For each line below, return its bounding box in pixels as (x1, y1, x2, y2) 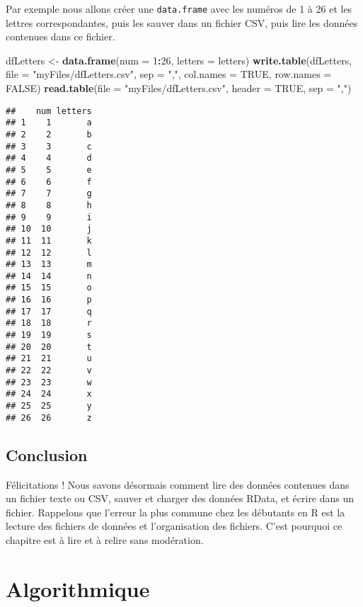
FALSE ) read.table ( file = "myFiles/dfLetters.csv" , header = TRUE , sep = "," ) (6, 81, 352, 96)
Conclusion (6, 443, 88, 465)
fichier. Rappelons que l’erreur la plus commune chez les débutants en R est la (6, 504, 345, 519)
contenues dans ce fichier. (6, 29, 115, 44)
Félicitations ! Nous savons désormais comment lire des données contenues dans (6, 477, 350, 492)
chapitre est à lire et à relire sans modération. (6, 532, 204, 547)
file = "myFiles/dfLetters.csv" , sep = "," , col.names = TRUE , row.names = (6, 67, 332, 81)
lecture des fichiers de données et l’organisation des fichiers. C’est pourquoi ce (6, 518, 342, 533)
